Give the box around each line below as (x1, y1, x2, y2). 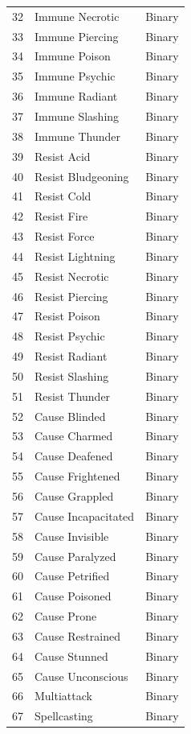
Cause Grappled (35, 488, 114, 504)
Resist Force (35, 228, 95, 245)
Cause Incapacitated (35, 507, 135, 524)
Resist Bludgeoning (35, 167, 129, 184)
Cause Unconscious (35, 667, 128, 684)
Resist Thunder (35, 387, 111, 404)
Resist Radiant (35, 348, 108, 365)
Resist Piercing (35, 287, 108, 304)
